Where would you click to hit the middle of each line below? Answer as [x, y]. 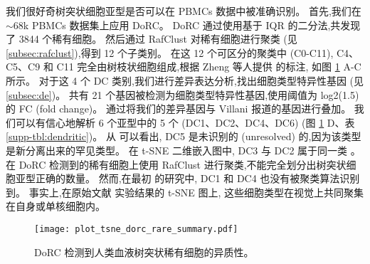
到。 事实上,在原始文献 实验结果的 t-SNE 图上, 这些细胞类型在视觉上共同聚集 [185, 192]
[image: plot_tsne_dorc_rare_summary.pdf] [136, 229]
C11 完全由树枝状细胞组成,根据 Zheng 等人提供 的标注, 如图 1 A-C [209, 67]
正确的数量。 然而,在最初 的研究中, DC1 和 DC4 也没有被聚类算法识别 [197, 178]
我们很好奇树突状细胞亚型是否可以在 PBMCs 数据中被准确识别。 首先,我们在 [184, 11]
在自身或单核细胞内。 [55, 206]
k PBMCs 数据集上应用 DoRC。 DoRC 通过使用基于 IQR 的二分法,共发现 [192, 25]
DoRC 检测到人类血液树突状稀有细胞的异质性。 [144, 252]
